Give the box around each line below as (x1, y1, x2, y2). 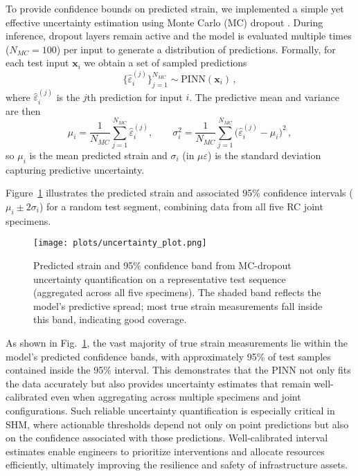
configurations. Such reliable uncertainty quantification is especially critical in (6, 403, 335, 417)
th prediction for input (87, 89, 183, 104)
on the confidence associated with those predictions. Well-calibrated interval (6, 430, 328, 445)
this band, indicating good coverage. (33, 312, 187, 327)
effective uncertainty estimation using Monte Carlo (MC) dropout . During (6, 15, 323, 29)
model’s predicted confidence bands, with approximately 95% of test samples (6, 349, 331, 363)
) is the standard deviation (208, 147, 321, 162)
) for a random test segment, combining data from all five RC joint (39, 199, 323, 213)
